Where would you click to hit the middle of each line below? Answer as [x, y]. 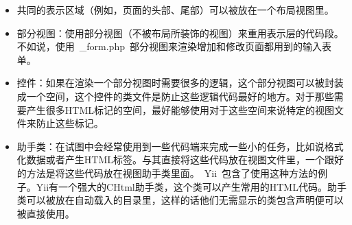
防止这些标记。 [70, 123]
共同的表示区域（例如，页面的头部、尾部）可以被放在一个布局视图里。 [175, 10]
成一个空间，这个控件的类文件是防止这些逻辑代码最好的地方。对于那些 [175, 96]
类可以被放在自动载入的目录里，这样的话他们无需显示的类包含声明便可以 [180, 200]
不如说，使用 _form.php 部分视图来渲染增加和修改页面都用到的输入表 [174, 46]
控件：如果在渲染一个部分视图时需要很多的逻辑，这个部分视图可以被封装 [180, 83]
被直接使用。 [46, 213]
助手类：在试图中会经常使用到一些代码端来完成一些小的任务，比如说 [171, 146]
